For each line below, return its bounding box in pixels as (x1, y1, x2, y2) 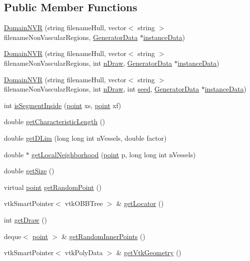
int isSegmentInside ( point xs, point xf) (4, 100, 122, 110)
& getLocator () (116, 198, 164, 208)
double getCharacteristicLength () (4, 116, 106, 127)
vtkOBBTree (65, 198, 103, 208)
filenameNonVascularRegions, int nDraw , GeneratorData (4, 57, 172, 68)
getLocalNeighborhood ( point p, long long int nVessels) (31, 149, 196, 159)
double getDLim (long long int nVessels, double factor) (4, 132, 167, 143)
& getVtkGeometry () (116, 247, 181, 258)
